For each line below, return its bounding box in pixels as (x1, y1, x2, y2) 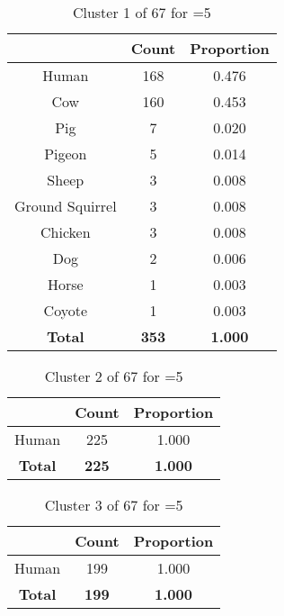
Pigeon (44, 143, 87, 164)
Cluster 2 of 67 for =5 (44, 366, 183, 386)
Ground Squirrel (14, 195, 117, 216)
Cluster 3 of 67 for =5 (44, 494, 183, 515)
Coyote (43, 300, 88, 321)
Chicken (40, 222, 91, 242)
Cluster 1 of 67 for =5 (72, 2, 211, 23)
